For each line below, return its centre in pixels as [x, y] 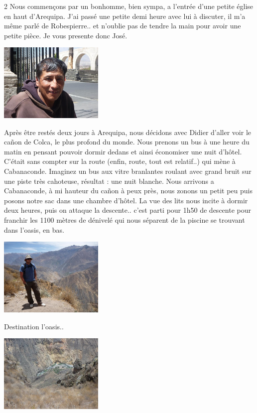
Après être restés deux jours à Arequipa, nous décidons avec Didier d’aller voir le [128, 132]
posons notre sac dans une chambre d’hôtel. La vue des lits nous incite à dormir [126, 200]
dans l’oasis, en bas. [34, 229]
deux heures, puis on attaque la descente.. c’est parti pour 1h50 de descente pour [128, 210]
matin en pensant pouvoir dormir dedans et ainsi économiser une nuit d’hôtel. [123, 151]
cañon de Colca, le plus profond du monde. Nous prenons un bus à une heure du [127, 142]
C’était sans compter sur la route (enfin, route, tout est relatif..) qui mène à [120, 161]
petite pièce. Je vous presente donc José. [66, 35]
